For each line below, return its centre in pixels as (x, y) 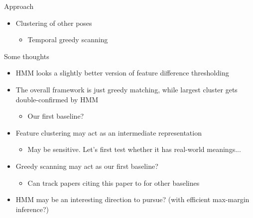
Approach (19, 6)
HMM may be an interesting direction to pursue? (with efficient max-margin (132, 199)
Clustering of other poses (54, 23)
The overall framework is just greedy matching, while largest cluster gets (126, 89)
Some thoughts (27, 56)
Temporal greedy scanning (68, 39)
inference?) (32, 209)
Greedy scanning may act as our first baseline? (87, 166)
